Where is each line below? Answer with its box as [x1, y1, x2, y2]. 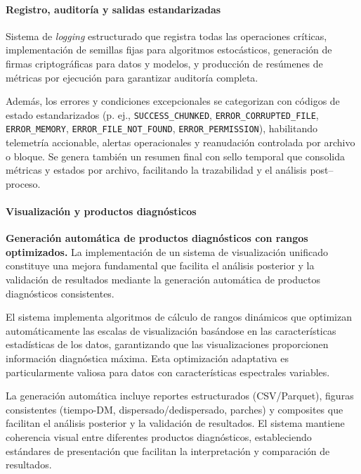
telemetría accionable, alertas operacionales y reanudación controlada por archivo [6, 135, 355, 150]
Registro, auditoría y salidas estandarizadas [6, 1, 221, 16]
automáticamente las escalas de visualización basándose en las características [6, 323, 336, 338]
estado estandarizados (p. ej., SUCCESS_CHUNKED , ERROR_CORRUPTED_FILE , [6, 107, 319, 122]
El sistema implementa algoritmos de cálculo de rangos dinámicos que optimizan [6, 309, 352, 324]
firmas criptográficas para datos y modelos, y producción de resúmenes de [6, 56, 323, 70]
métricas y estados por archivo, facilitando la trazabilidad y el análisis [6, 162, 307, 177]
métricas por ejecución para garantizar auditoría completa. [6, 70, 258, 84]
